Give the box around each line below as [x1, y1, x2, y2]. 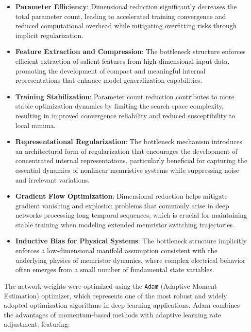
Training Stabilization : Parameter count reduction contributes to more [15, 91, 234, 101]
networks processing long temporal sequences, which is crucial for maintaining [15, 210, 247, 220]
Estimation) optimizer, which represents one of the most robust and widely [4, 290, 227, 300]
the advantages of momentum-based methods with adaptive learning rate [4, 309, 221, 319]
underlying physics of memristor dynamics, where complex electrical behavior [15, 255, 246, 265]
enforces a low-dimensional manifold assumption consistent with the [15, 245, 218, 256]
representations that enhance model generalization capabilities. [15, 75, 202, 85]
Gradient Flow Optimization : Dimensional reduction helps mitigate [15, 191, 228, 201]
